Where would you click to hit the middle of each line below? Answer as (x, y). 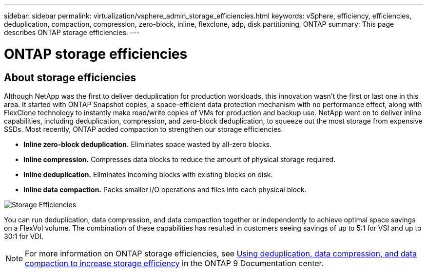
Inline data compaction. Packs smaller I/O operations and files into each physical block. (165, 189)
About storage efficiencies (70, 77)
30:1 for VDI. (24, 236)
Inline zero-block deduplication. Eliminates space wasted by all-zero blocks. (148, 144)
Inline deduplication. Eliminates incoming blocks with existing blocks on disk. (148, 174)
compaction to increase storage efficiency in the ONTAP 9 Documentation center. (175, 263)
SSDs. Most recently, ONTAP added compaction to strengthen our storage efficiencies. (144, 129)
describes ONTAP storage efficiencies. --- (72, 32)
